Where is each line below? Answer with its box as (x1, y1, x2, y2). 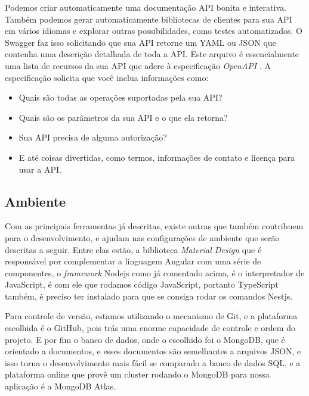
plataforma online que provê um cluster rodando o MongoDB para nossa (5, 368, 270, 381)
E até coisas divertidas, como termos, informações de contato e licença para (18, 151, 295, 163)
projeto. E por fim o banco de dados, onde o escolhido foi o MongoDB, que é (5, 333, 285, 345)
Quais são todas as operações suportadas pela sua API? (18, 91, 223, 104)
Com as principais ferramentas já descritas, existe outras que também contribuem (5, 220, 304, 232)
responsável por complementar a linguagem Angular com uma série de (5, 255, 261, 267)
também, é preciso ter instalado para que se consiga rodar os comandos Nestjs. (5, 289, 293, 302)
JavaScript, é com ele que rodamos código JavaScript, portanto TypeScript (5, 278, 279, 291)
